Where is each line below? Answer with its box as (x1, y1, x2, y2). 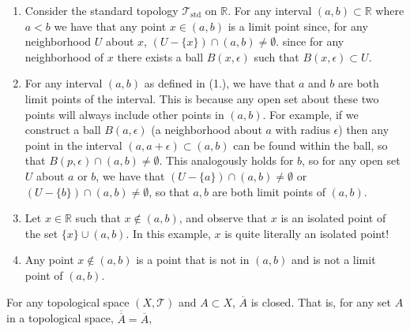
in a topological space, (6, 310, 114, 326)
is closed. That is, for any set (250, 293, 391, 310)
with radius (275, 121, 330, 138)
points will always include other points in (24, 106, 224, 122)
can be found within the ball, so (233, 136, 388, 153)
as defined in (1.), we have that (144, 75, 295, 91)
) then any (338, 121, 389, 138)
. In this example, (126, 225, 211, 241)
